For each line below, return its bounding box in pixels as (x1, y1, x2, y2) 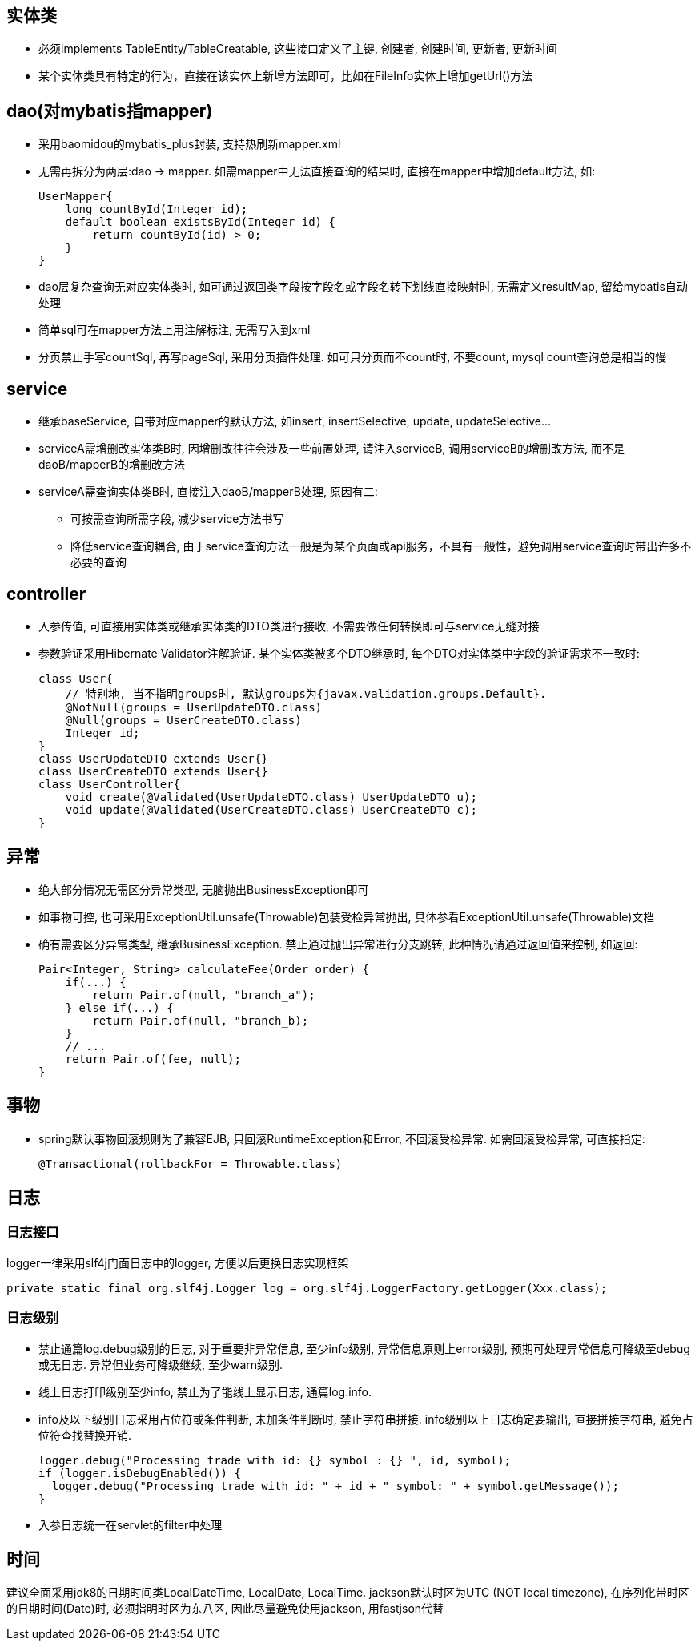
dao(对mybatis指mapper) (6, 100, 213, 121)
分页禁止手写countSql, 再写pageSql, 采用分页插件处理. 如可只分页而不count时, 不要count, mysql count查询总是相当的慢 (38, 350, 667, 364)
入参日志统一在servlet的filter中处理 (38, 1517, 223, 1532)
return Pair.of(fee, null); (65, 1052, 241, 1065)
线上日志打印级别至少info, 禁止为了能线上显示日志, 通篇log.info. (38, 1384, 372, 1399)
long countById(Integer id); (65, 203, 248, 216)
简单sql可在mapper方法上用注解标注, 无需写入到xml (38, 323, 311, 337)
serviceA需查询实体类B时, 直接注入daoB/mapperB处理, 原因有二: (38, 485, 378, 499)
